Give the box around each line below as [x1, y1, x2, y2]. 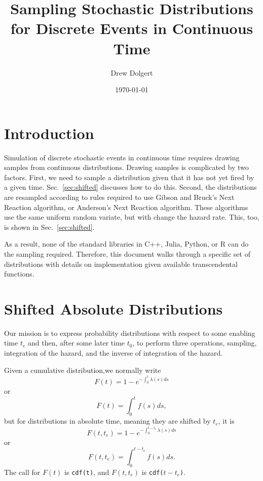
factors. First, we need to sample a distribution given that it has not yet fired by [4, 171, 254, 182]
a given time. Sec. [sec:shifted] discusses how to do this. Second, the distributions [4, 182, 257, 192]
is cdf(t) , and [64, 466, 109, 477]
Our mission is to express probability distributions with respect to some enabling [4, 327, 255, 338]
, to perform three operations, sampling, [132, 337, 257, 348]
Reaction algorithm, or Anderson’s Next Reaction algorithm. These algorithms [4, 201, 248, 212]
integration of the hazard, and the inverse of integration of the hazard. [4, 348, 223, 358]
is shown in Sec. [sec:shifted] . [4, 221, 95, 232]
